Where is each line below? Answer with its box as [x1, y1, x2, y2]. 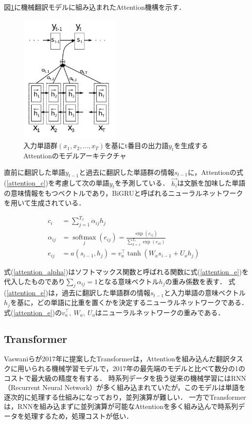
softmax [72, 234, 96, 241]
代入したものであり [4, 276, 65, 286]
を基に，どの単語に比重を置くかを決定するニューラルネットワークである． [10, 297, 249, 307]
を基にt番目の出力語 [104, 140, 169, 151]
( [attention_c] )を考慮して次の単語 [4, 178, 109, 188]
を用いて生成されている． [4, 197, 86, 207]
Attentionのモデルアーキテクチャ [23, 150, 126, 160]
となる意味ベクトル [98, 276, 159, 286]
